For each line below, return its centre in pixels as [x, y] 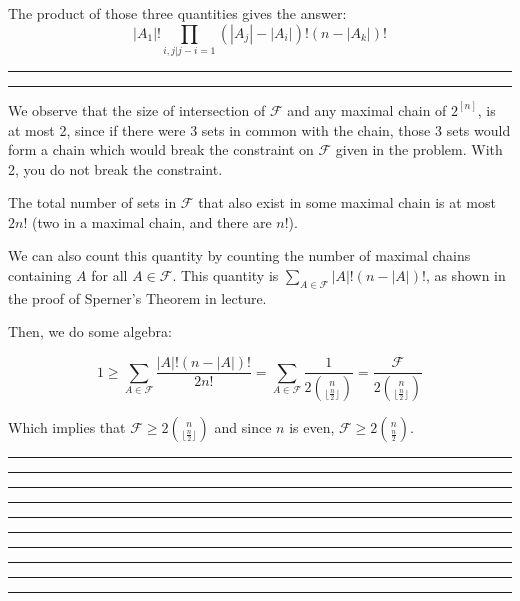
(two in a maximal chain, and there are [151, 221]
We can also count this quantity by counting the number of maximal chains [239, 255]
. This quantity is [225, 275]
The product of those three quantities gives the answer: [177, 13]
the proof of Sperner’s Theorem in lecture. [137, 297]
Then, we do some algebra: [90, 331]
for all [109, 275]
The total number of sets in [92, 202]
